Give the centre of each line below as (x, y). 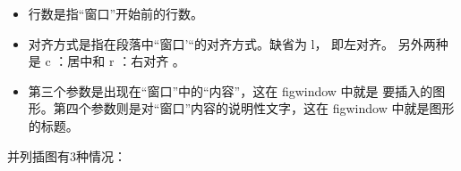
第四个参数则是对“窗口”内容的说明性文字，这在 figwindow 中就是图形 (254, 108)
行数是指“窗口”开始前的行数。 (116, 13)
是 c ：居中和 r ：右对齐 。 (107, 61)
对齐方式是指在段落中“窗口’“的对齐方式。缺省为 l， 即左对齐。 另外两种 (238, 43)
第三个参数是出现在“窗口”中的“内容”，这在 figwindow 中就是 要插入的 (230, 90)
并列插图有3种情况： (67, 155)
